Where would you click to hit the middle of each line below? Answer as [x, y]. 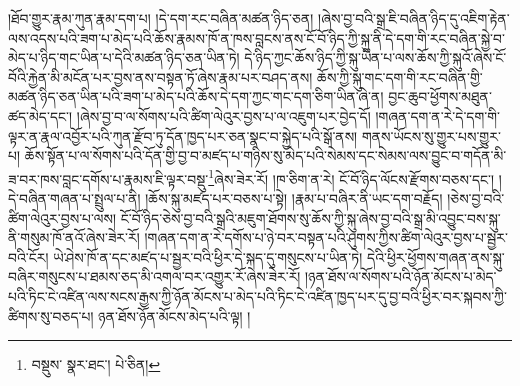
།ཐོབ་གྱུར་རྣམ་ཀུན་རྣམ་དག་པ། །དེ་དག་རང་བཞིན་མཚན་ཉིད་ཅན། [161, 18]
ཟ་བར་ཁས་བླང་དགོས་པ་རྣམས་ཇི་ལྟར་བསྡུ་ [108, 178]
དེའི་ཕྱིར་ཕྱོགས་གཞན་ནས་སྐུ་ [436, 256]
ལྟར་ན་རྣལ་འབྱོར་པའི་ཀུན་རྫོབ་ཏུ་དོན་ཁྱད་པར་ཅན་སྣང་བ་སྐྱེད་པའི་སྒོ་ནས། [183, 135]
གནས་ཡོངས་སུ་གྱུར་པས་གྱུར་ [431, 135]
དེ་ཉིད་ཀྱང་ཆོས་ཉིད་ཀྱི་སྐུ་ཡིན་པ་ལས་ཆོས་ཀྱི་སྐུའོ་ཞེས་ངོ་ [375, 57]
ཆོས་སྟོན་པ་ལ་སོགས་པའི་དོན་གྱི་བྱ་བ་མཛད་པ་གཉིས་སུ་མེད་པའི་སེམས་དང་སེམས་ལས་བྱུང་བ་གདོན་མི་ [265, 155]
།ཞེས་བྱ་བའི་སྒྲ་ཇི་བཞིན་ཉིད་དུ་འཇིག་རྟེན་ [414, 18]
